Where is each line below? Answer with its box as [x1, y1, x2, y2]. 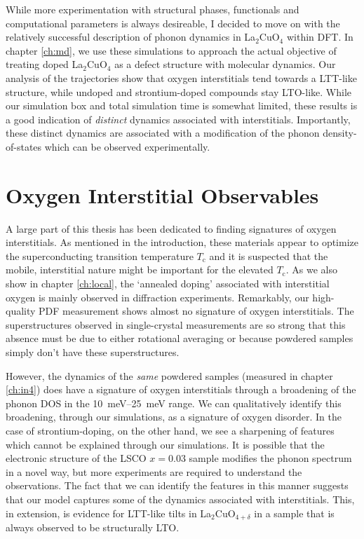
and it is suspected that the [209, 248, 328, 263]
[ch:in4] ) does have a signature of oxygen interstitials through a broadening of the [6, 382, 356, 397]
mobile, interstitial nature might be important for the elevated [6, 262, 274, 277]
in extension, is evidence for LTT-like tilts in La [6, 505, 212, 520]
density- [323, 125, 357, 140]
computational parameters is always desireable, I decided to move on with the [6, 15, 340, 30]
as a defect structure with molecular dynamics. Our [114, 57, 336, 71]
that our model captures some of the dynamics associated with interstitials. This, [6, 491, 355, 506]
